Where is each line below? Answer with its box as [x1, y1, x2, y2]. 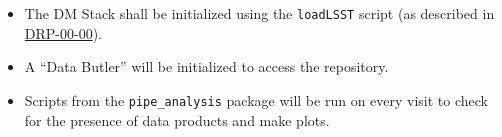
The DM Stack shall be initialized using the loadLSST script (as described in [24, 3, 495, 23]
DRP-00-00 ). [24, 22, 102, 43]
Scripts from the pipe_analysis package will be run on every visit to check [24, 89, 488, 110]
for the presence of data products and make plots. [24, 109, 330, 130]
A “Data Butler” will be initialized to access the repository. [24, 56, 389, 77]
